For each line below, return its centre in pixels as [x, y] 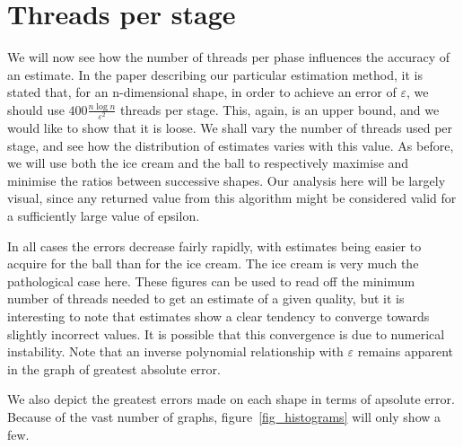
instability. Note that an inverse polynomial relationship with [175, 351]
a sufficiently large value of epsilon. [104, 216]
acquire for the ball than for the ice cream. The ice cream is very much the [213, 263]
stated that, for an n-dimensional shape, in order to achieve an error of [202, 92]
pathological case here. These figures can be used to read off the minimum [211, 280]
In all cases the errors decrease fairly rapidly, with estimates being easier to [214, 245]
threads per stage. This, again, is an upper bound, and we [280, 109]
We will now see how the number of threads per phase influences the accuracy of [229, 57]
